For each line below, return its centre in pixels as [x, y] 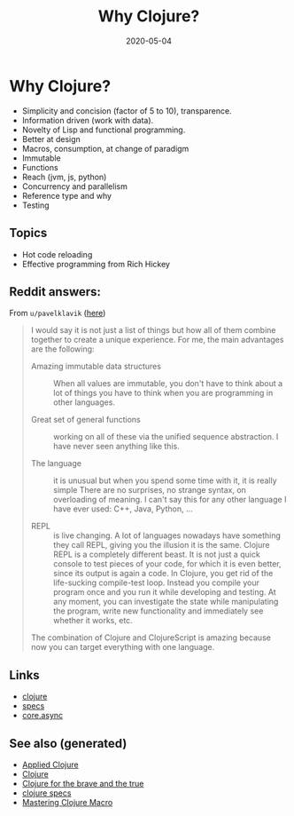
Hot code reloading [57, 254]
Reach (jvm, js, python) [64, 177]
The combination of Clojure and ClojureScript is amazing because [151, 638]
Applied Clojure [50, 765]
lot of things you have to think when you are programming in [163, 393]
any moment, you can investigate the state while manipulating [166, 602]
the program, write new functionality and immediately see [158, 611]
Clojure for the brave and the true [83, 783]
